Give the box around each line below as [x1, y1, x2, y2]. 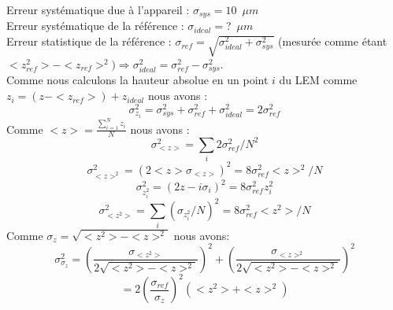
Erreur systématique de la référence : [6, 17, 184, 34]
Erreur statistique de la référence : [6, 33, 172, 50]
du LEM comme [279, 72, 358, 88]
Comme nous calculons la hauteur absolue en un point [6, 72, 269, 88]
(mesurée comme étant [278, 33, 387, 50]
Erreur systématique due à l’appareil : [6, 2, 190, 17]
